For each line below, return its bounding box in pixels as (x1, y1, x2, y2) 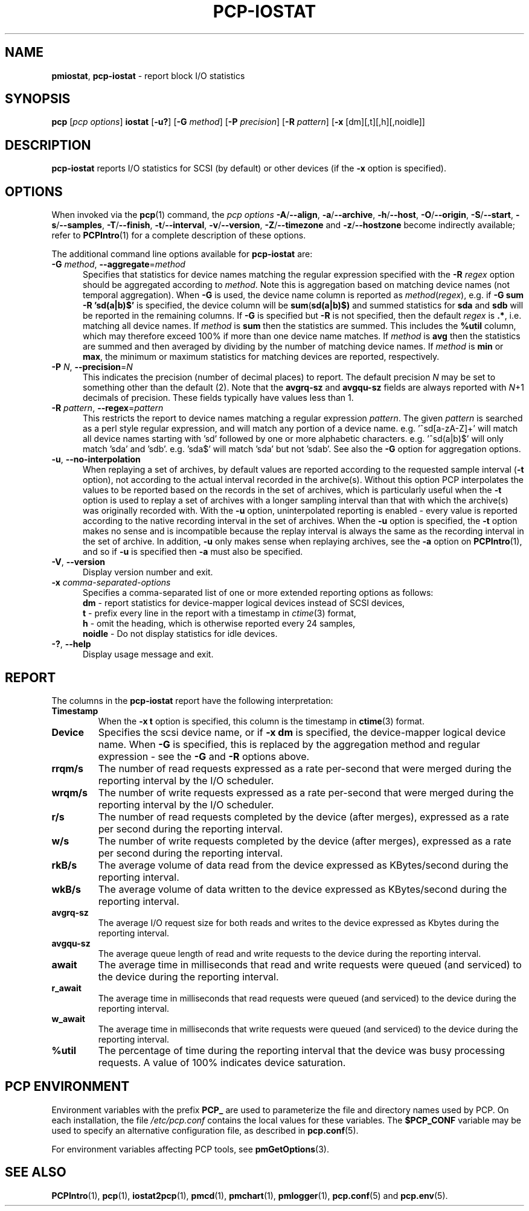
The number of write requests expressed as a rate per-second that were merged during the (98, 786, 514, 799)
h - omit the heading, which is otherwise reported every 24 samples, (83, 618, 356, 629)
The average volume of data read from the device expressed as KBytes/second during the (98, 858, 508, 871)
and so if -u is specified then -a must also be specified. (83, 546, 303, 557)
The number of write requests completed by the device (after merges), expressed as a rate (98, 834, 511, 847)
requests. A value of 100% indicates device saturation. (98, 1056, 346, 1069)
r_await (51, 982, 82, 993)
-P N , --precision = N (51, 362, 133, 372)
